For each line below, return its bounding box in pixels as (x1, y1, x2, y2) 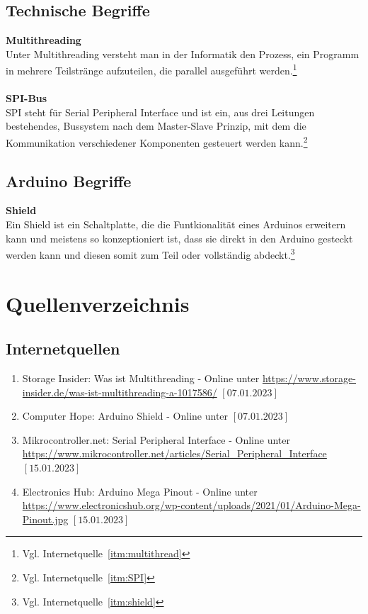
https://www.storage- (262, 371, 356, 386)
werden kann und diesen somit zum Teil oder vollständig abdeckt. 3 (6, 245, 295, 262)
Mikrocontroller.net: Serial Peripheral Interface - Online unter (22, 432, 290, 447)
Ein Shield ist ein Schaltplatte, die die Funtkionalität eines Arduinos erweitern (6, 217, 346, 232)
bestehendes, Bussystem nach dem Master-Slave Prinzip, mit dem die (6, 118, 306, 133)
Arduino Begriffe (6, 169, 132, 191)
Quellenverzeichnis (6, 289, 190, 318)
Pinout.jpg (22, 511, 69, 526)
